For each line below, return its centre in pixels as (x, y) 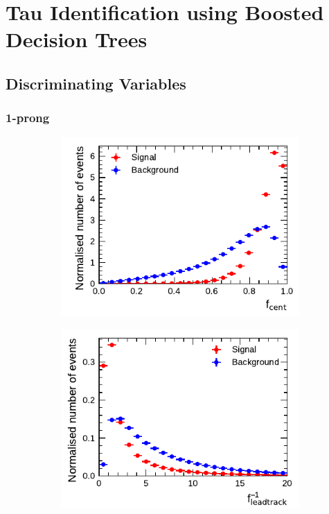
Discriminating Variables (96, 83)
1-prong (28, 118)
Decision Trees (77, 39)
